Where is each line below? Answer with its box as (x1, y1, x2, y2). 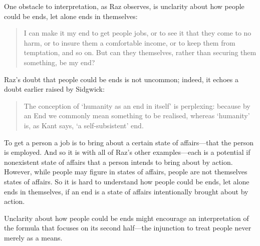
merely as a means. (4, 232, 63, 242)
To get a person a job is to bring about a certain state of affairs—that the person (4, 137, 253, 147)
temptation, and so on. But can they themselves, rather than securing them (24, 47, 256, 58)
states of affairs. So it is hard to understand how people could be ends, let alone (4, 176, 249, 186)
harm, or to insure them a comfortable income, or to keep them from (24, 37, 235, 48)
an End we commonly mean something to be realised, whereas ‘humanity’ (24, 110, 250, 121)
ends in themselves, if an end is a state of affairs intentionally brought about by (4, 186, 248, 196)
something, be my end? (24, 57, 95, 67)
